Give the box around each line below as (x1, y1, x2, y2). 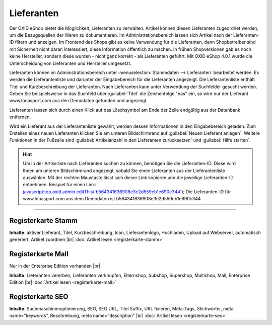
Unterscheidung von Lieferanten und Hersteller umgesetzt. (9, 60, 132, 66)
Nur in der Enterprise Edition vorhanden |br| (9, 263, 101, 269)
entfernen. (9, 114, 31, 120)
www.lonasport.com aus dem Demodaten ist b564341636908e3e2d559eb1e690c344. (23, 196, 202, 202)
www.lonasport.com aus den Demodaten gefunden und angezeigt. (9, 98, 148, 104)
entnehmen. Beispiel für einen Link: (23, 182, 97, 188)
